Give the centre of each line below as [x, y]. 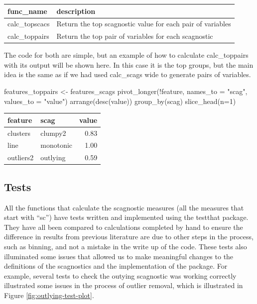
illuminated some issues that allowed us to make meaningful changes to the [119, 256]
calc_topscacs [29, 24]
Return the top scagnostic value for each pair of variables [144, 24]
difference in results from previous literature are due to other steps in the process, [129, 237]
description [76, 11]
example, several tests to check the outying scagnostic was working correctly [120, 275]
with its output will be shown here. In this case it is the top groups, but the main [129, 64]
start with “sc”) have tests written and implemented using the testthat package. [126, 217]
